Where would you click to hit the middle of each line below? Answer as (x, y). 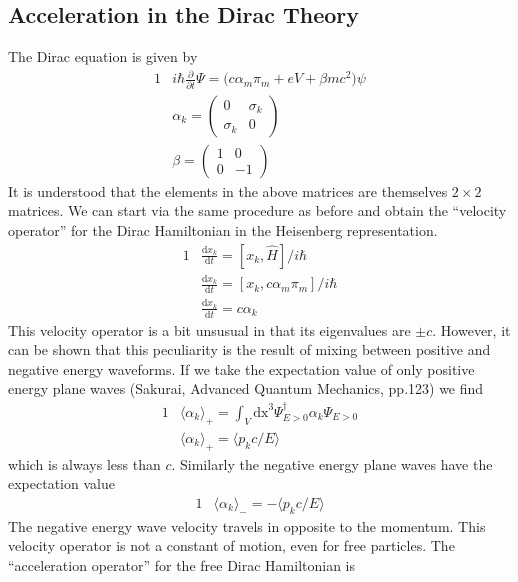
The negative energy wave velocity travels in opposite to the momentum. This (247, 525)
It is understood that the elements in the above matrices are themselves (228, 190)
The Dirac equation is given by (103, 56)
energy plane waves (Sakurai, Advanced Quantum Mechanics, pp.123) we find (246, 388)
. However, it (471, 329)
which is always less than (84, 463)
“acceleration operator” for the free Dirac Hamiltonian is (182, 564)
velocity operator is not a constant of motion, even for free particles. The (231, 545)
